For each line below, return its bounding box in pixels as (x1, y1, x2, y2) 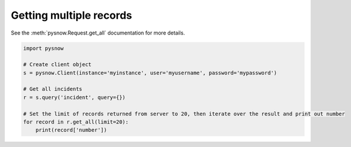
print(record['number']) (35, 127, 107, 134)
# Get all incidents (23, 86, 82, 93)
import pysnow (23, 45, 64, 52)
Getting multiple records (11, 9, 132, 22)
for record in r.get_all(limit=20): (23, 119, 129, 125)
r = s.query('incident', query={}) (23, 94, 126, 101)
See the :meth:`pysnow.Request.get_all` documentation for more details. (11, 29, 185, 36)
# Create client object (23, 61, 92, 68)
